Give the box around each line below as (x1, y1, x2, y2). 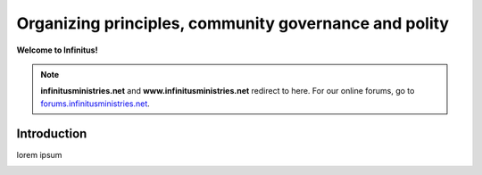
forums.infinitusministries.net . (40, 98, 151, 109)
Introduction (16, 126, 87, 141)
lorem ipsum (16, 149, 62, 160)
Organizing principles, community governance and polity (16, 13, 450, 33)
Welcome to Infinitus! (16, 45, 98, 55)
